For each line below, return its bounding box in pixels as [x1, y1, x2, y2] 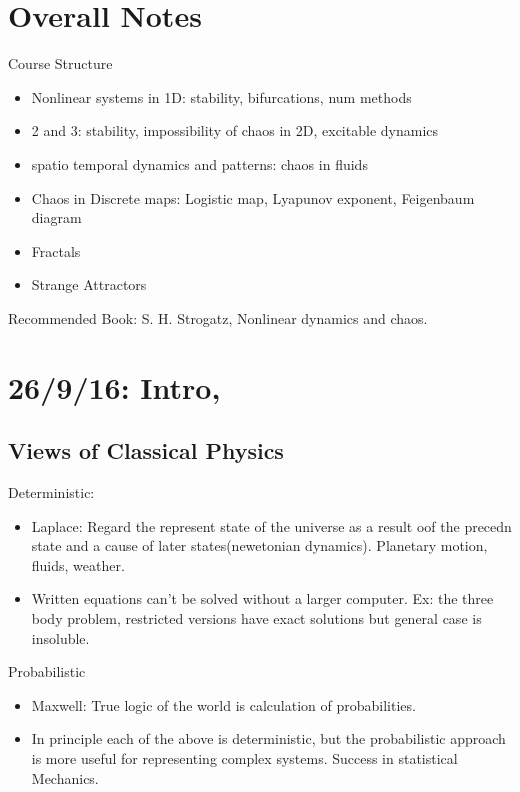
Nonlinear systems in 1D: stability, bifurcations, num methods [31, 86, 412, 107]
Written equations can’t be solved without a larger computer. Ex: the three [31, 588, 494, 609]
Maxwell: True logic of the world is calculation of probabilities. [31, 694, 416, 715]
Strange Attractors [31, 274, 147, 295]
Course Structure [8, 53, 113, 74]
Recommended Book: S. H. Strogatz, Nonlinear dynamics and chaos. [8, 307, 428, 328]
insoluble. [31, 627, 90, 648]
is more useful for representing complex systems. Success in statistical [31, 747, 458, 768]
